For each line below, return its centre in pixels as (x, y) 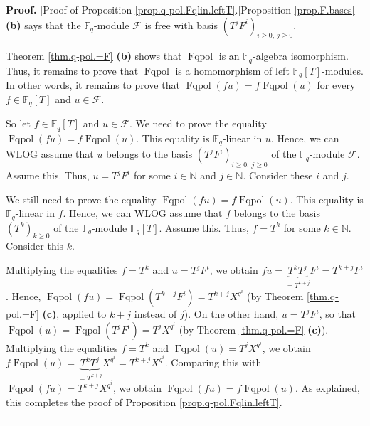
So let (18, 123)
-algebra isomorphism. (300, 56)
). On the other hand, (231, 314)
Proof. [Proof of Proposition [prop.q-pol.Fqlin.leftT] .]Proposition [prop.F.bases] (180, 9)
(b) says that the (43, 25)
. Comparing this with (213, 362)
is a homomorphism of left (232, 70)
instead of (155, 314)
